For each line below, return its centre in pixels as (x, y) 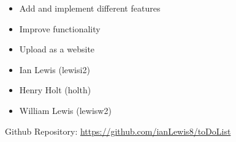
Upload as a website (57, 49)
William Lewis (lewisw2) (65, 110)
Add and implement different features (90, 8)
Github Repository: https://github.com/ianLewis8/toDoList (118, 131)
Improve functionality (60, 28)
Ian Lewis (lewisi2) (55, 69)
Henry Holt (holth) (55, 90)
